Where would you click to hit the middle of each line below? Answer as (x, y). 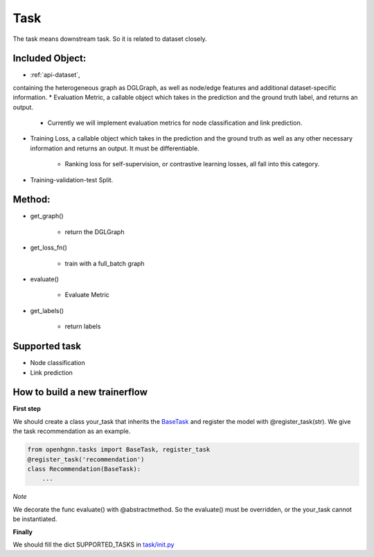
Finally (23, 532)
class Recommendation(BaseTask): (84, 469)
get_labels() (47, 310)
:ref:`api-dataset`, (55, 75)
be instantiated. (35, 519)
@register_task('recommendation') (86, 459)
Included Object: (50, 59)
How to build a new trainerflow (80, 392)
